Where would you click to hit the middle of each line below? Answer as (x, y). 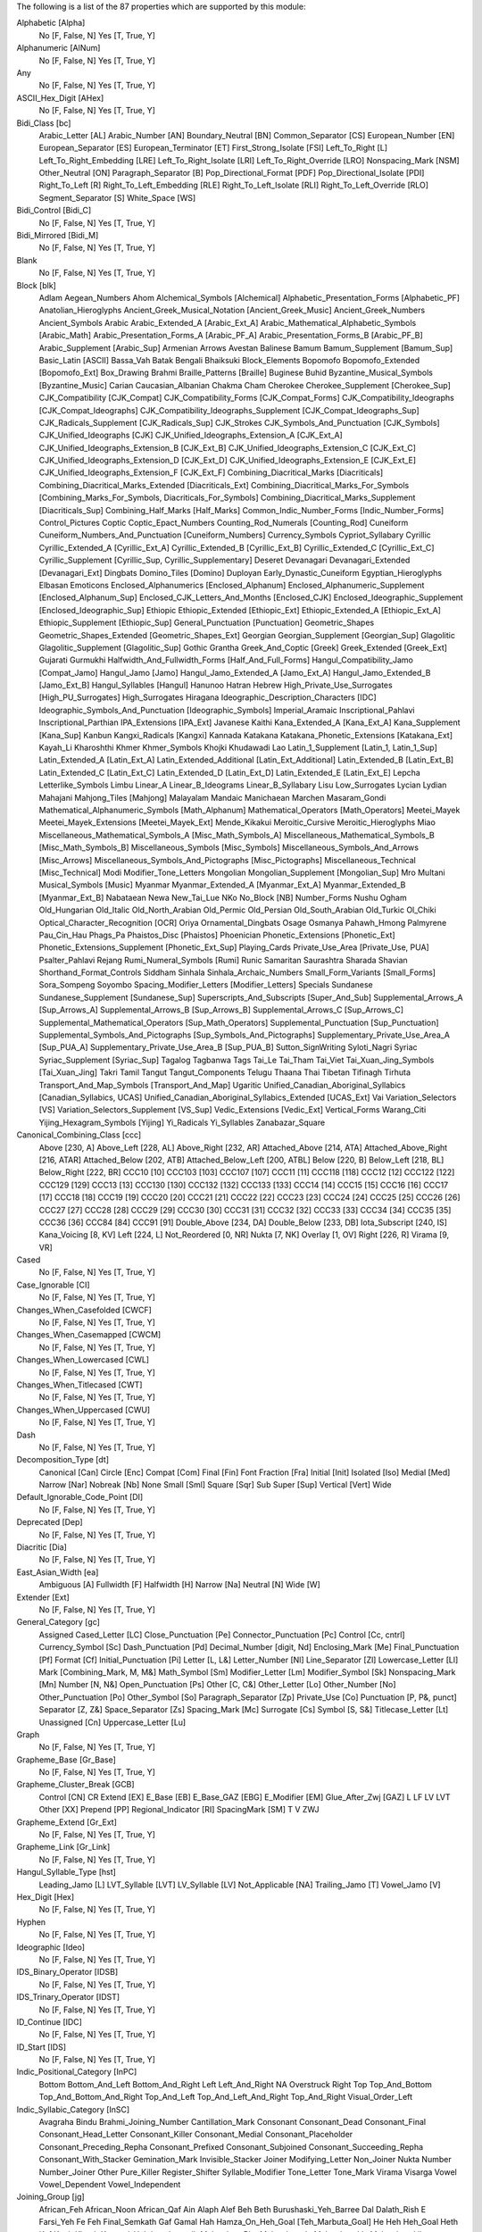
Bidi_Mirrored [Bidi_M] (58, 236)
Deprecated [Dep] (50, 1522)
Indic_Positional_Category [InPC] (77, 2072)
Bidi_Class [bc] (44, 123)
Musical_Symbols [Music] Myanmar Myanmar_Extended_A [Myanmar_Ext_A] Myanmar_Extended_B (222, 885)
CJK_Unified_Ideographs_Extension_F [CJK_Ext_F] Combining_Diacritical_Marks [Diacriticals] (211, 472)
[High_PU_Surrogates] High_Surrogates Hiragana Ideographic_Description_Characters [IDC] (208, 697)
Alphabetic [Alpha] (51, 23)
